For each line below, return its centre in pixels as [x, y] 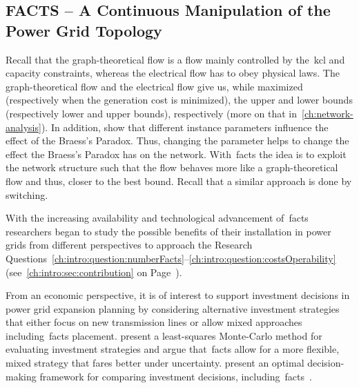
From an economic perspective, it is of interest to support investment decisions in [178, 295]
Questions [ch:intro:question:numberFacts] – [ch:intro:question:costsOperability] [171, 258]
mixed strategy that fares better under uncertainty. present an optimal [155, 363]
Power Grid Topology [84, 30]
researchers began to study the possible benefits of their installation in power [168, 231]
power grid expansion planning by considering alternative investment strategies [173, 308]
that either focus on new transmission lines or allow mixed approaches [154, 322]
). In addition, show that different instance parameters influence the [185, 127]
